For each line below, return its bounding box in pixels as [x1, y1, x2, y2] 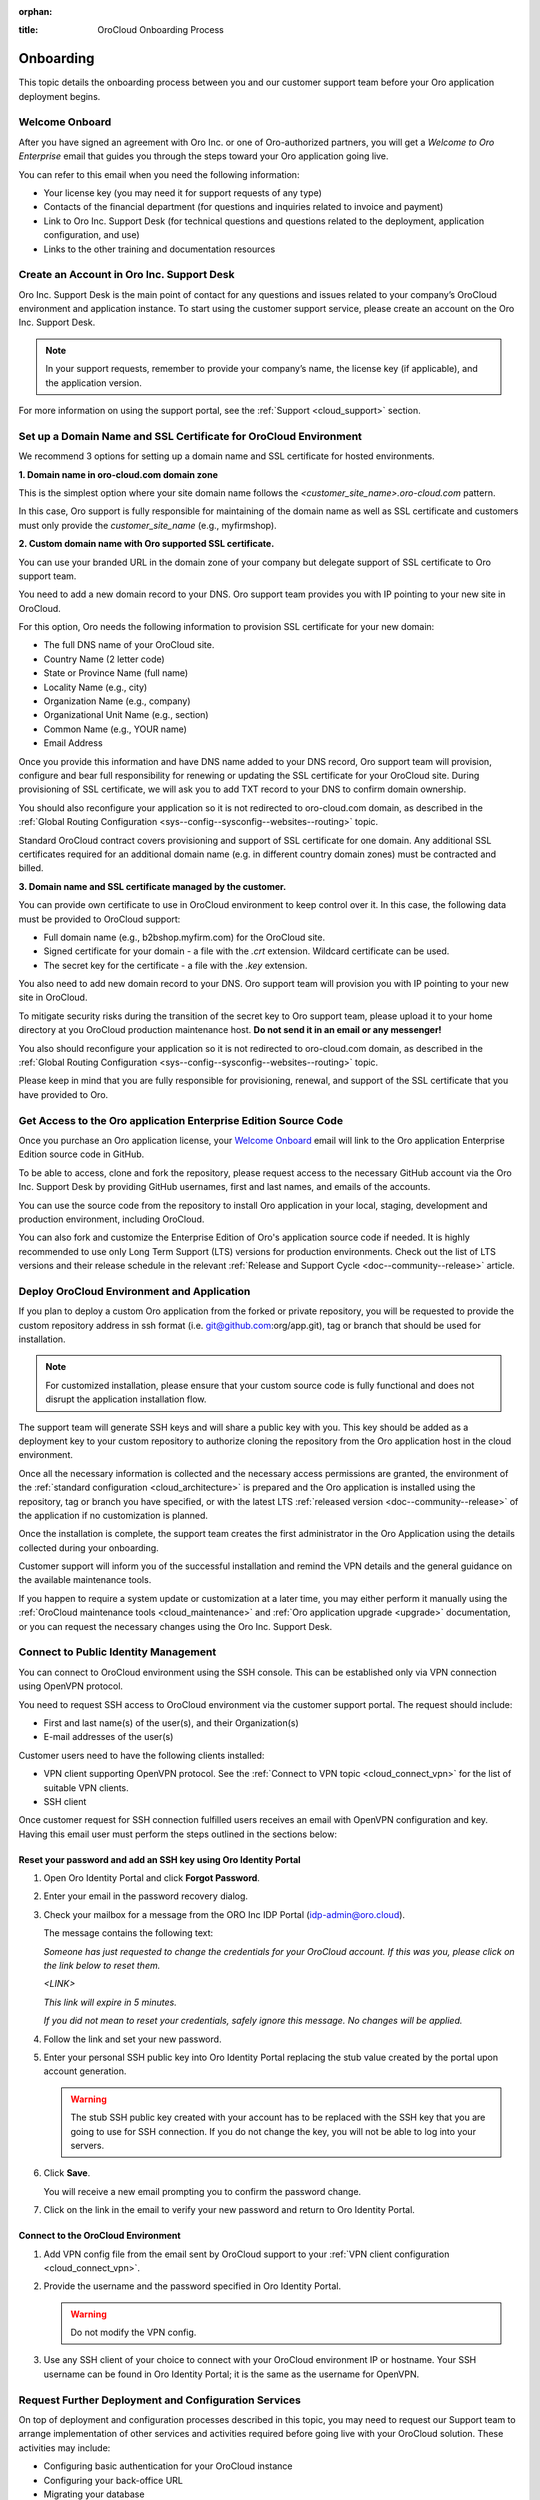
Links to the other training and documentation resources [43, 243, 276, 255]
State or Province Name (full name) [43, 667, 189, 679]
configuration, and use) [43, 229, 140, 241]
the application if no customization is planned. [18, 1509, 209, 1521]
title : [18, 24, 39, 36]
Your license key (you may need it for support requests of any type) [43, 187, 322, 199]
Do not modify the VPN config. [70, 2326, 197, 2339]
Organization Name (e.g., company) [43, 695, 191, 707]
